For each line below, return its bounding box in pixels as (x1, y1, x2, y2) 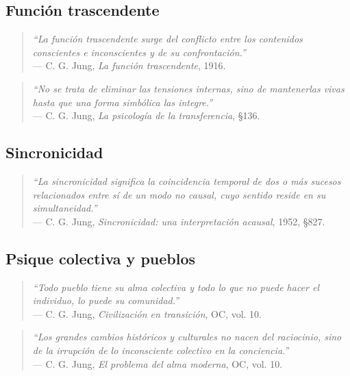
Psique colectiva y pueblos (5, 247, 196, 268)
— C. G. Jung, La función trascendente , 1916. (32, 58, 226, 73)
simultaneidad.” (32, 201, 97, 215)
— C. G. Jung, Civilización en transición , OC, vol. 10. (32, 306, 262, 321)
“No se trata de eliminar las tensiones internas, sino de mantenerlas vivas (32, 81, 345, 95)
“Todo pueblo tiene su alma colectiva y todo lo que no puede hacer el (32, 279, 320, 294)
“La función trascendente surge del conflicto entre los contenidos (32, 32, 303, 46)
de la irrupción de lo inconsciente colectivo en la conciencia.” (32, 342, 289, 357)
